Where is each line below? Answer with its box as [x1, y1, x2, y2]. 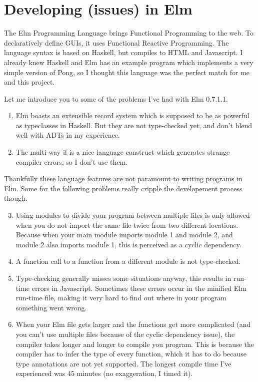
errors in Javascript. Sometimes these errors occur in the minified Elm [31, 282, 246, 293]
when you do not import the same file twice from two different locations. [15, 219, 238, 230]
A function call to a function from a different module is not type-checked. [15, 256, 241, 266]
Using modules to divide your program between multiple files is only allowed [15, 210, 250, 220]
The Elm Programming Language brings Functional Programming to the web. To [4, 28, 254, 38]
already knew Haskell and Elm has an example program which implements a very [4, 57, 253, 67]
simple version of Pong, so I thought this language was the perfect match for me [4, 67, 250, 77]
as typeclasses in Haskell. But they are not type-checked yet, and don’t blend [15, 120, 252, 130]
